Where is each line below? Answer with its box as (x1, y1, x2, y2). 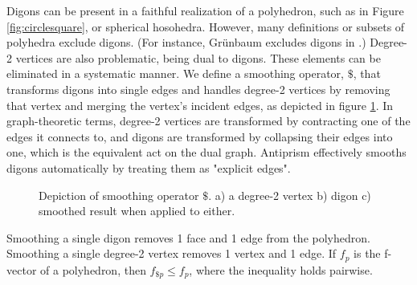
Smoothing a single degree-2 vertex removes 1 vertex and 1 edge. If (6, 245, 337, 262)
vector (6, 261, 37, 278)
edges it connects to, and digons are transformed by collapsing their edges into (6, 128, 393, 145)
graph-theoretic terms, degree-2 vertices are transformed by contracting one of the (6, 112, 411, 129)
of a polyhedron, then (40, 261, 146, 278)
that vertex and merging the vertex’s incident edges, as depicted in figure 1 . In (6, 96, 394, 113)
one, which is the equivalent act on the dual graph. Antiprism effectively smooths (6, 144, 407, 161)
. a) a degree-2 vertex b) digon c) (208, 186, 371, 203)
